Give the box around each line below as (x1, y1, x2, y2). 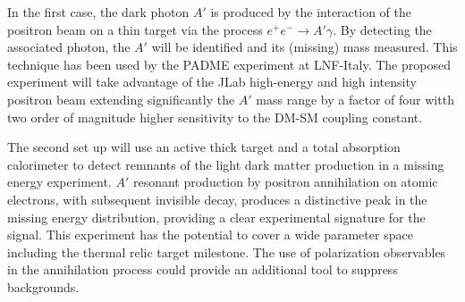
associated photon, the (7, 38, 131, 56)
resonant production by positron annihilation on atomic (132, 172, 438, 191)
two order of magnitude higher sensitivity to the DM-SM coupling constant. (7, 107, 423, 126)
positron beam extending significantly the (7, 89, 235, 108)
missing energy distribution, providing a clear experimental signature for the (7, 207, 426, 226)
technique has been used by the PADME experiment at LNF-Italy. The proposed (7, 55, 451, 73)
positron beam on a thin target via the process (7, 20, 263, 38)
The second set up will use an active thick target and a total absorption (7, 138, 401, 156)
